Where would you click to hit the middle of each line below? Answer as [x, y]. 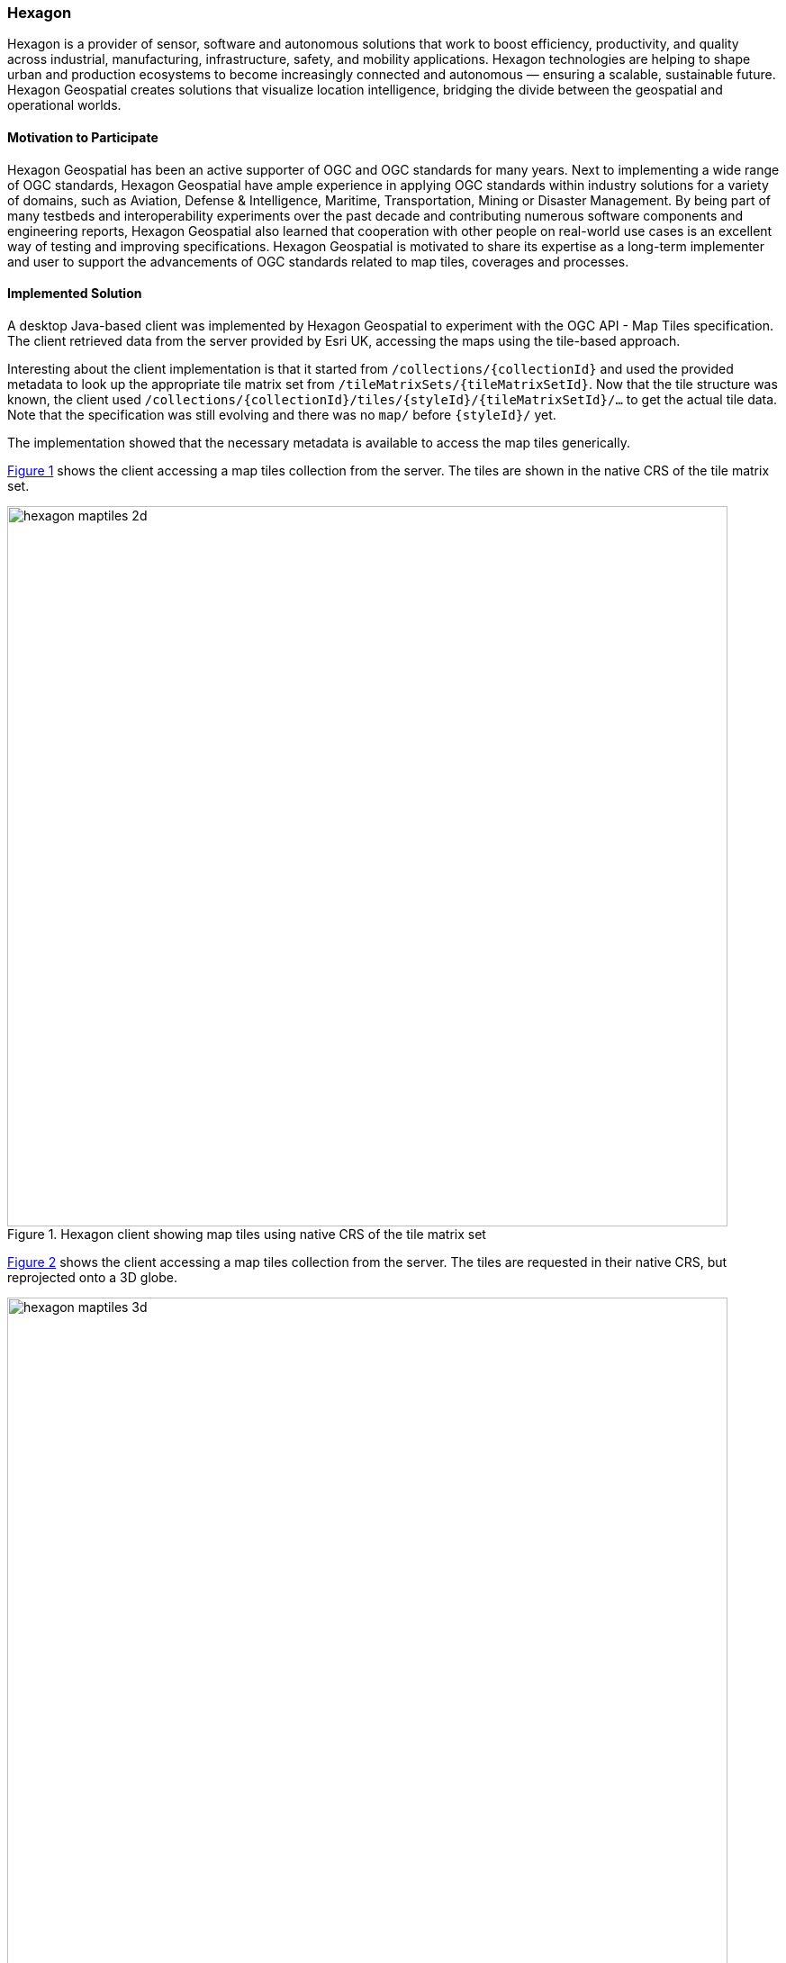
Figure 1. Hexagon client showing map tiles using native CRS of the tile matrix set [247, 1234]
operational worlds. [64, 105]
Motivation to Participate [83, 137]
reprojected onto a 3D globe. [92, 1277]
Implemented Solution [75, 294]
